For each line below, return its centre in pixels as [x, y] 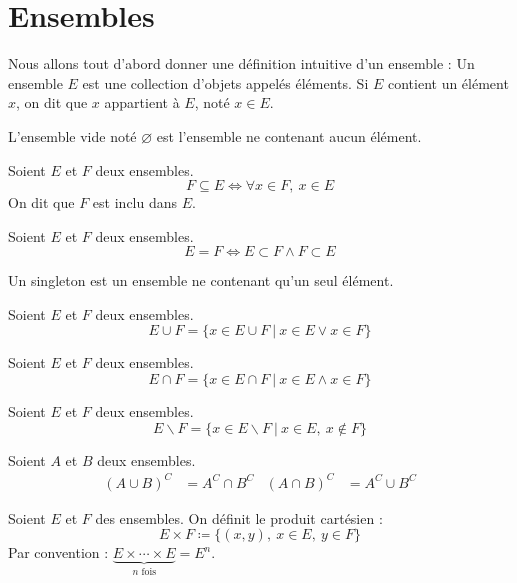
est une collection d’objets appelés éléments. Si [225, 82]
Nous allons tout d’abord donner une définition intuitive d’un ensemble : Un [241, 63]
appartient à [142, 102]
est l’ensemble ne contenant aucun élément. [289, 135]
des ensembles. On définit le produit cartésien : [239, 517]
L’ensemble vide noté [72, 135]
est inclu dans [135, 202]
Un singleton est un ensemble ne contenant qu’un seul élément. [201, 280]
